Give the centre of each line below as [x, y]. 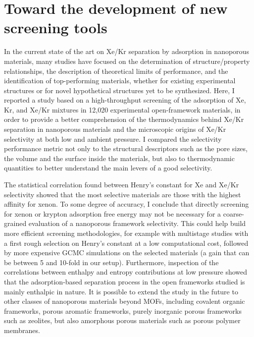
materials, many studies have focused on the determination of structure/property [127, 61]
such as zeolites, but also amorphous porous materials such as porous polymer [122, 320]
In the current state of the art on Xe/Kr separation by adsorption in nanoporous [127, 51]
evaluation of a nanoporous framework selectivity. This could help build [137, 223]
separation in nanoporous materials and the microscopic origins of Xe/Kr [115, 129]
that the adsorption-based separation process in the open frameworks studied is [125, 281]
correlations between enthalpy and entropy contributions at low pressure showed [126, 272]
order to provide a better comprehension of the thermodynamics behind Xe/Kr [124, 119]
